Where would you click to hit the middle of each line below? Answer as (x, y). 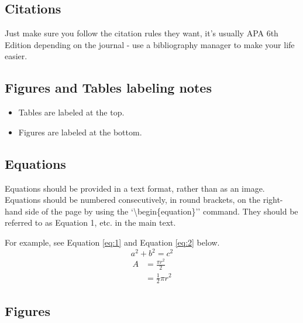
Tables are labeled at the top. (71, 112)
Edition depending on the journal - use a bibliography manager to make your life (150, 44)
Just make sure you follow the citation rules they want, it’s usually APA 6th (142, 33)
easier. (16, 56)
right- (273, 200)
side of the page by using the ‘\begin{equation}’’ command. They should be (162, 211)
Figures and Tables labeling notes (108, 88)
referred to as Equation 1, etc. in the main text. (90, 222)
